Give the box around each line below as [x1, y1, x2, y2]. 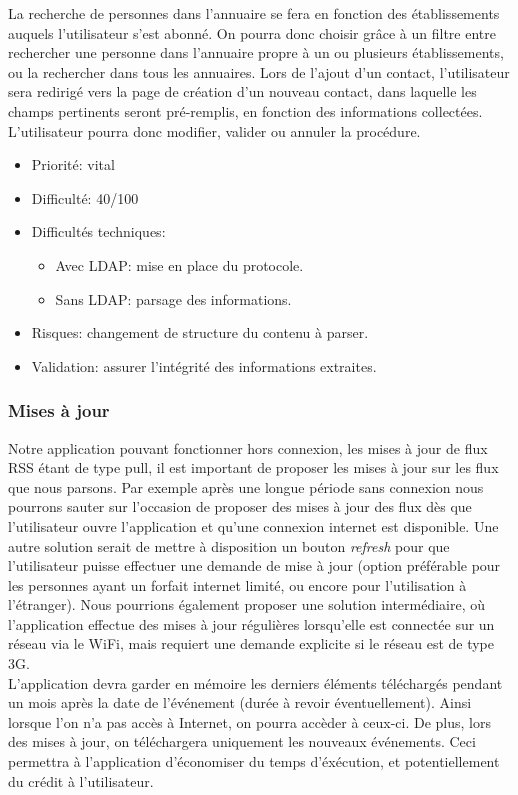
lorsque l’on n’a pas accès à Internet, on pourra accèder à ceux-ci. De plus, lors [8, 711, 491, 732]
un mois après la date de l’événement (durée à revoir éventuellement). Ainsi [8, 692, 472, 713]
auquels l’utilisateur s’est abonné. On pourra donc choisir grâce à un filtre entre [8, 22, 496, 43]
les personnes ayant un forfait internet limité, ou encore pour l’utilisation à [8, 574, 467, 595]
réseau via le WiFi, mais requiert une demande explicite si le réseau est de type [8, 633, 495, 654]
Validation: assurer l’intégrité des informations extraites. [31, 355, 377, 376]
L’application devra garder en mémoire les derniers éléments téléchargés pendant [8, 672, 503, 693]
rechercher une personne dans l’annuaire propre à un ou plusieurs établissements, [8, 42, 504, 63]
